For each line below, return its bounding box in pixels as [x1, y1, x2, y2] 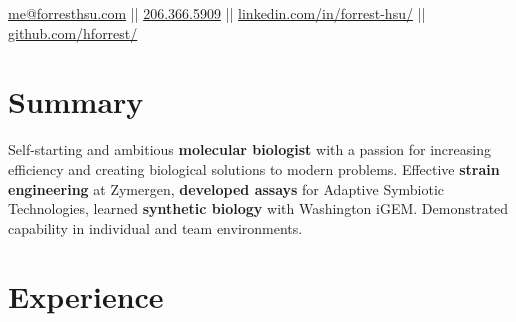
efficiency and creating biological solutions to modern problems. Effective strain [8, 158, 500, 179]
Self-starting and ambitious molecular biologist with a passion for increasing [8, 139, 491, 160]
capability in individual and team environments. [8, 217, 303, 238]
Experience [8, 276, 164, 317]
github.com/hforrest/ [8, 22, 138, 43]
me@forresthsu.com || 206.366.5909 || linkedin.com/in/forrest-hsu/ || [8, 3, 426, 23]
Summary [8, 81, 144, 122]
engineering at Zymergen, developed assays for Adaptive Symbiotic [8, 178, 445, 199]
